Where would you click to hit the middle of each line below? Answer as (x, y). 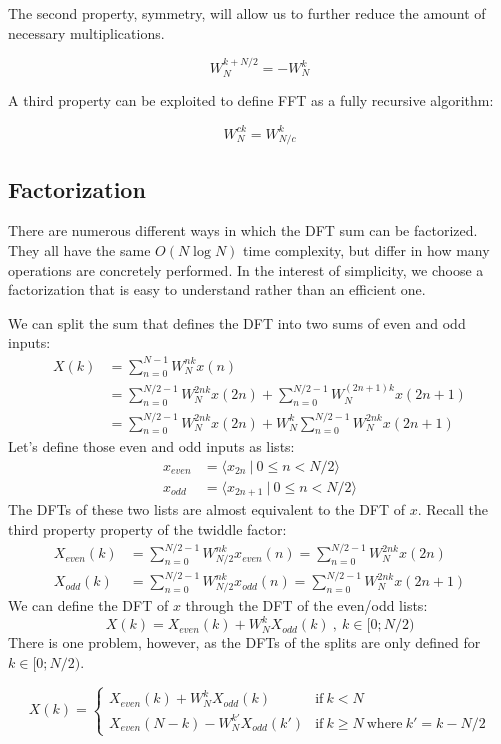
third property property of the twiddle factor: (147, 529)
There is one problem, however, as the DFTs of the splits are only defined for (244, 642)
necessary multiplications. (86, 32)
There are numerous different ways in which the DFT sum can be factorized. (243, 230)
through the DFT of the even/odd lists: (306, 605)
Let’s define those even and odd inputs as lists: (151, 446)
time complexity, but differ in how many (366, 250)
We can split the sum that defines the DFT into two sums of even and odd (237, 322)
